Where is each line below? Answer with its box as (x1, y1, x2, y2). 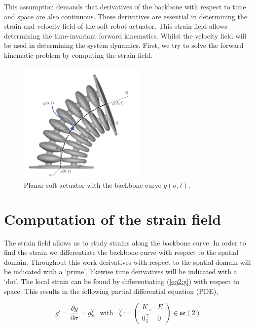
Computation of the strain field (4, 208, 221, 229)
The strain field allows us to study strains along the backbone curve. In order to (4, 237, 246, 247)
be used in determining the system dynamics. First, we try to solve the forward (4, 40, 244, 50)
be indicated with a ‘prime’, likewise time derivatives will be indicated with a (4, 266, 237, 277)
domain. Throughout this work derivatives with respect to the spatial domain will (4, 256, 251, 267)
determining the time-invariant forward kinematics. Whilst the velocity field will (4, 30, 247, 41)
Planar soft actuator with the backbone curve (24, 179, 161, 190)
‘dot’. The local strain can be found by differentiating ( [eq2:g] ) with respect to (4, 276, 240, 286)
